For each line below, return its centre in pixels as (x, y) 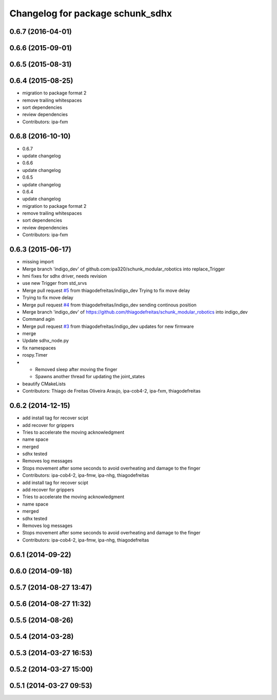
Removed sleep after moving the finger (76, 370)
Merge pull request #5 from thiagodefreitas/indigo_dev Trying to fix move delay (106, 290)
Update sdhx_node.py (46, 341)
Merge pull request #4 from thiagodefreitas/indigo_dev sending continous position (110, 305)
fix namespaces (39, 348)
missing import (38, 262)
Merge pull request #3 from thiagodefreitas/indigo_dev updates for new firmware (108, 326)
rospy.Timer (35, 355)
